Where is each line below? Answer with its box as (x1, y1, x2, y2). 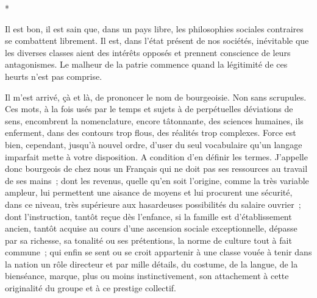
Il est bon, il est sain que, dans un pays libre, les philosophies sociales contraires (5, 22, 304, 35)
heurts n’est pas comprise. (5, 69, 102, 82)
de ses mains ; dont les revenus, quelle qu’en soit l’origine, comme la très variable (5, 174, 309, 186)
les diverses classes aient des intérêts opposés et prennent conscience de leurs (5, 46, 291, 59)
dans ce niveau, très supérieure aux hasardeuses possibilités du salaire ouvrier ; (5, 197, 301, 210)
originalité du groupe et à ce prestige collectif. (5, 282, 176, 294)
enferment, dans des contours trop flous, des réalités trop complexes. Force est (5, 126, 296, 139)
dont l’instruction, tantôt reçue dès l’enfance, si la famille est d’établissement (5, 210, 292, 222)
